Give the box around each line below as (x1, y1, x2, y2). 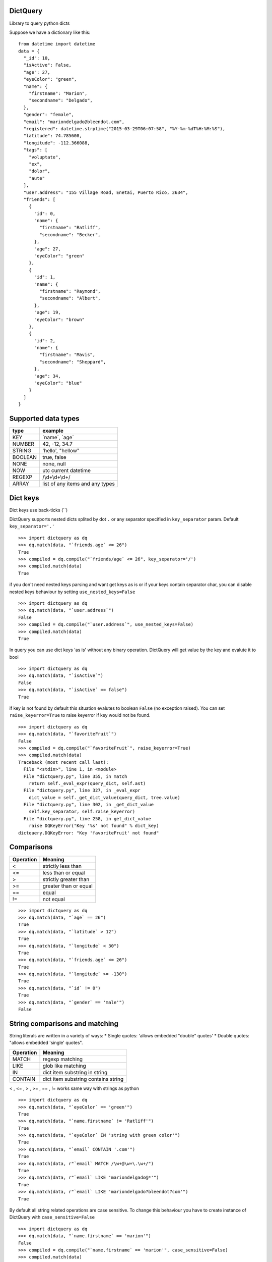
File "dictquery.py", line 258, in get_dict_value (23, 816, 151, 821)
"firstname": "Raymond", (39, 288, 101, 294)
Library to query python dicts (9, 20, 70, 26)
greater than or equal (42, 882, 93, 889)
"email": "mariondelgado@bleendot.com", (23, 119, 125, 125)
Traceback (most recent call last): (18, 759, 109, 765)
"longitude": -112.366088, (23, 140, 90, 146)
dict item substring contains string (42, 1075, 124, 1082)
